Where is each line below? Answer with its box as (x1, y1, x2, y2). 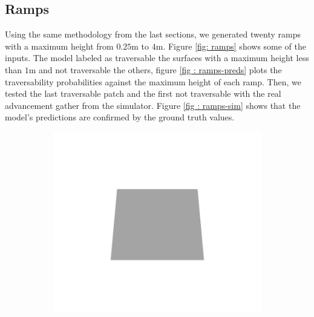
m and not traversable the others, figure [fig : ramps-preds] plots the (28, 63, 282, 76)
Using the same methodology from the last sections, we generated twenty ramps (5, 28, 301, 41)
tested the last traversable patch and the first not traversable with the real (5, 87, 281, 100)
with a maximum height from (5, 39, 114, 52)
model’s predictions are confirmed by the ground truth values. (5, 111, 235, 123)
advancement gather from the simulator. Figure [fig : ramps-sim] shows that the (5, 99, 301, 111)
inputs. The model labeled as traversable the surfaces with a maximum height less (5, 51, 309, 64)
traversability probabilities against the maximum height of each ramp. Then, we (5, 75, 301, 88)
